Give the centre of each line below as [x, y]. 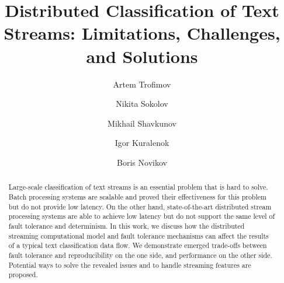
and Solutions [142, 56]
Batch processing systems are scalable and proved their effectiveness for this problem [137, 196]
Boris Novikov [142, 162]
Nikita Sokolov [142, 104]
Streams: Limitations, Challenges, [142, 33]
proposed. [23, 275]
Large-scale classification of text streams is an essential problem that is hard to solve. [138, 187]
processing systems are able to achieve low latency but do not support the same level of [142, 216]
